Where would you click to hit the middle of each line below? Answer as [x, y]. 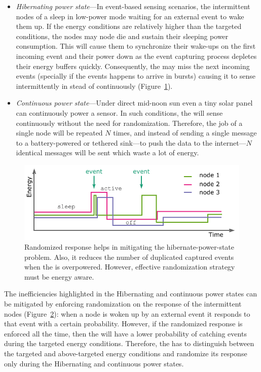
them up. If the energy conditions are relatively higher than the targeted [129, 26]
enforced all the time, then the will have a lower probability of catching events [125, 333]
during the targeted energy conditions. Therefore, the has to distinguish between [129, 343]
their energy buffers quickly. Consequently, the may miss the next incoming [133, 66]
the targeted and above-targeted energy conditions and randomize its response [126, 353]
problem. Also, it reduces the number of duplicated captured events [129, 257]
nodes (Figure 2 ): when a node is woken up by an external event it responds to [127, 313]
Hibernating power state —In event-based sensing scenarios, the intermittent [133, 6]
